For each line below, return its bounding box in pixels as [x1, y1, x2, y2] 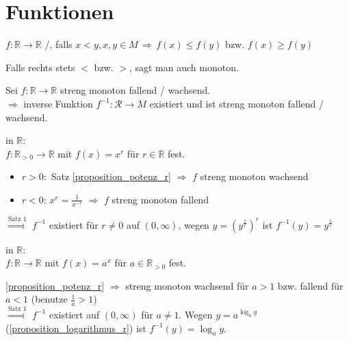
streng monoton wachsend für [125, 278, 249, 292]
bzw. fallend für [277, 278, 344, 292]
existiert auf [49, 307, 100, 321]
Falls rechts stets [5, 60, 75, 74]
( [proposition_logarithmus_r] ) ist [5, 320, 146, 335]
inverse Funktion [23, 96, 93, 110]
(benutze [31, 292, 68, 306]
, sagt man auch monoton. [129, 60, 239, 74]
